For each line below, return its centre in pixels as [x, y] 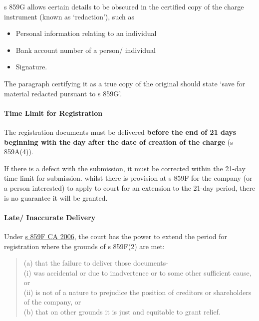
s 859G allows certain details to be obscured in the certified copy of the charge [124, 6]
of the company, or [52, 302]
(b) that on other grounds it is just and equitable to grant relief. [122, 312]
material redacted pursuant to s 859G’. [63, 93]
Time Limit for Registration [53, 113]
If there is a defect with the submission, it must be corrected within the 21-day [125, 168]
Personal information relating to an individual [86, 33]
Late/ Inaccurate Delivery [50, 217]
